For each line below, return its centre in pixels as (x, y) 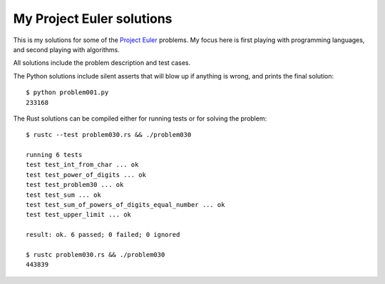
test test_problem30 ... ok (75, 185)
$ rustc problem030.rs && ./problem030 (96, 254)
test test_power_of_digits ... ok (86, 174)
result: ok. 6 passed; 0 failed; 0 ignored (103, 235)
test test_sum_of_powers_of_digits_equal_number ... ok (125, 205)
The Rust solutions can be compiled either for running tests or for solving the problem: (140, 118)
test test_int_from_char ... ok (82, 165)
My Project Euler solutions (93, 19)
